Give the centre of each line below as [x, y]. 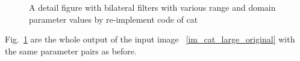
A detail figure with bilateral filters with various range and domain [152, 7]
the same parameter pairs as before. [71, 51]
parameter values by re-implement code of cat [114, 19]
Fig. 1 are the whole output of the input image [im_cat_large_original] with [150, 39]
